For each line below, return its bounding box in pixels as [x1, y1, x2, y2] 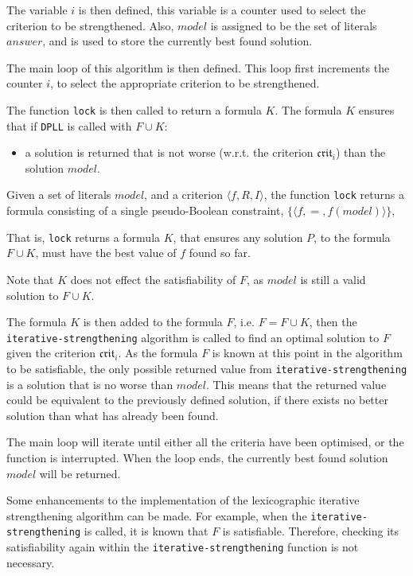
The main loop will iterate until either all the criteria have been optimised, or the [6, 434, 404, 450]
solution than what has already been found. [6, 407, 219, 423]
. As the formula [118, 344, 198, 361]
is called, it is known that [84, 523, 208, 539]
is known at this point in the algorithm [212, 344, 403, 361]
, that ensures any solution [173, 228, 303, 245]
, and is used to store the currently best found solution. [42, 33, 313, 49]
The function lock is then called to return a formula [6, 101, 262, 118]
